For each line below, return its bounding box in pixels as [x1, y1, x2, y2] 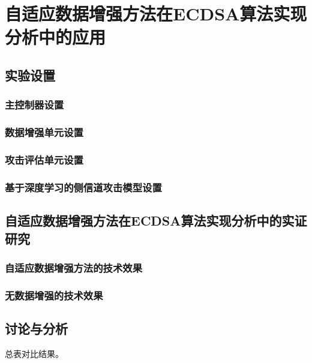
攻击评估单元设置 [5, 152, 83, 167]
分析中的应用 [5, 25, 106, 49]
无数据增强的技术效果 [5, 287, 103, 302]
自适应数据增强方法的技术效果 [5, 260, 143, 275]
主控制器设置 [5, 97, 64, 112]
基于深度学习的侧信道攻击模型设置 [5, 179, 162, 194]
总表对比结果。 [5, 347, 64, 359]
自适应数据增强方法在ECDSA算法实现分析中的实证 [5, 211, 307, 230]
